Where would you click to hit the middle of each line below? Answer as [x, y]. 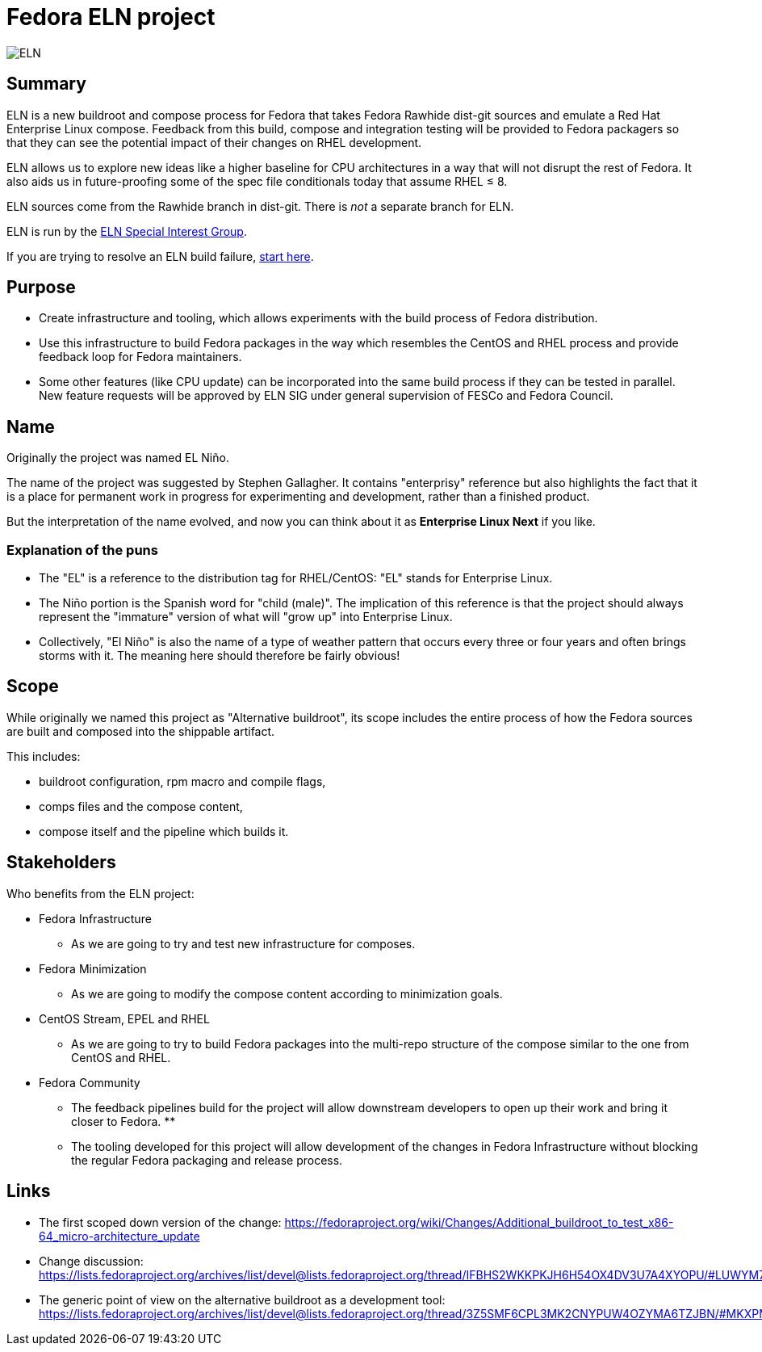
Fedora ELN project [111, 17]
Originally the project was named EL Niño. [118, 458]
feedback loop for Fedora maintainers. [140, 357]
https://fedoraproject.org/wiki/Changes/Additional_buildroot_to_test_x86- [479, 1222]
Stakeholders [61, 863]
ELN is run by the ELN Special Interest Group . [127, 231]
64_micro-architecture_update [119, 1236]
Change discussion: [91, 1261]
